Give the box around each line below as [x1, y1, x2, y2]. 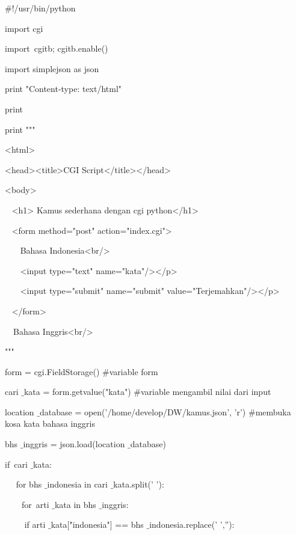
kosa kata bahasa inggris [5, 417, 95, 430]
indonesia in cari [47, 478, 108, 491]
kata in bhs [54, 498, 96, 510]
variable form [109, 365, 158, 378]
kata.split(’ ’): [113, 478, 164, 491]
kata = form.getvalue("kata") [23, 385, 131, 398]
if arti [24, 518, 46, 531]
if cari [5, 457, 28, 470]
